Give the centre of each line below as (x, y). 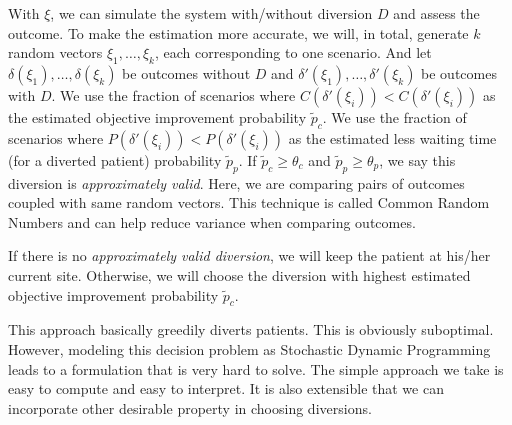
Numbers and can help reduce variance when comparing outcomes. (212, 221)
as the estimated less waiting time (392, 137)
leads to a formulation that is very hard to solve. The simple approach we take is (256, 368)
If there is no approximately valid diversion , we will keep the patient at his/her (249, 255)
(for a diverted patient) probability (115, 159)
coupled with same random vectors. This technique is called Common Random (249, 202)
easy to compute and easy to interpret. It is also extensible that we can (226, 388)
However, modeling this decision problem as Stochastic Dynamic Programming (249, 348)
